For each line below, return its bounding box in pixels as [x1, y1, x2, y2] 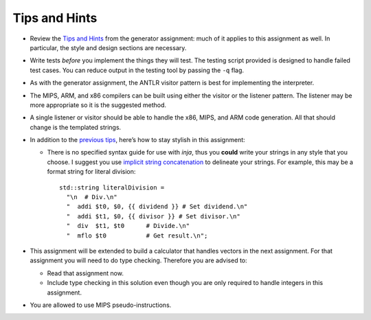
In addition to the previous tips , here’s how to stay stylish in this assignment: [30, 136, 245, 144]
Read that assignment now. [47, 268, 124, 277]
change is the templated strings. [30, 123, 122, 131]
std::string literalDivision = [59, 183, 165, 192]
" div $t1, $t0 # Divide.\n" [66, 222, 190, 230]
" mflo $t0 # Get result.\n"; [66, 231, 208, 240]
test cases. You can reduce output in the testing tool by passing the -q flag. [30, 66, 244, 74]
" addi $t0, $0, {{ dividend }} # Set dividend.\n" [66, 203, 248, 211]
